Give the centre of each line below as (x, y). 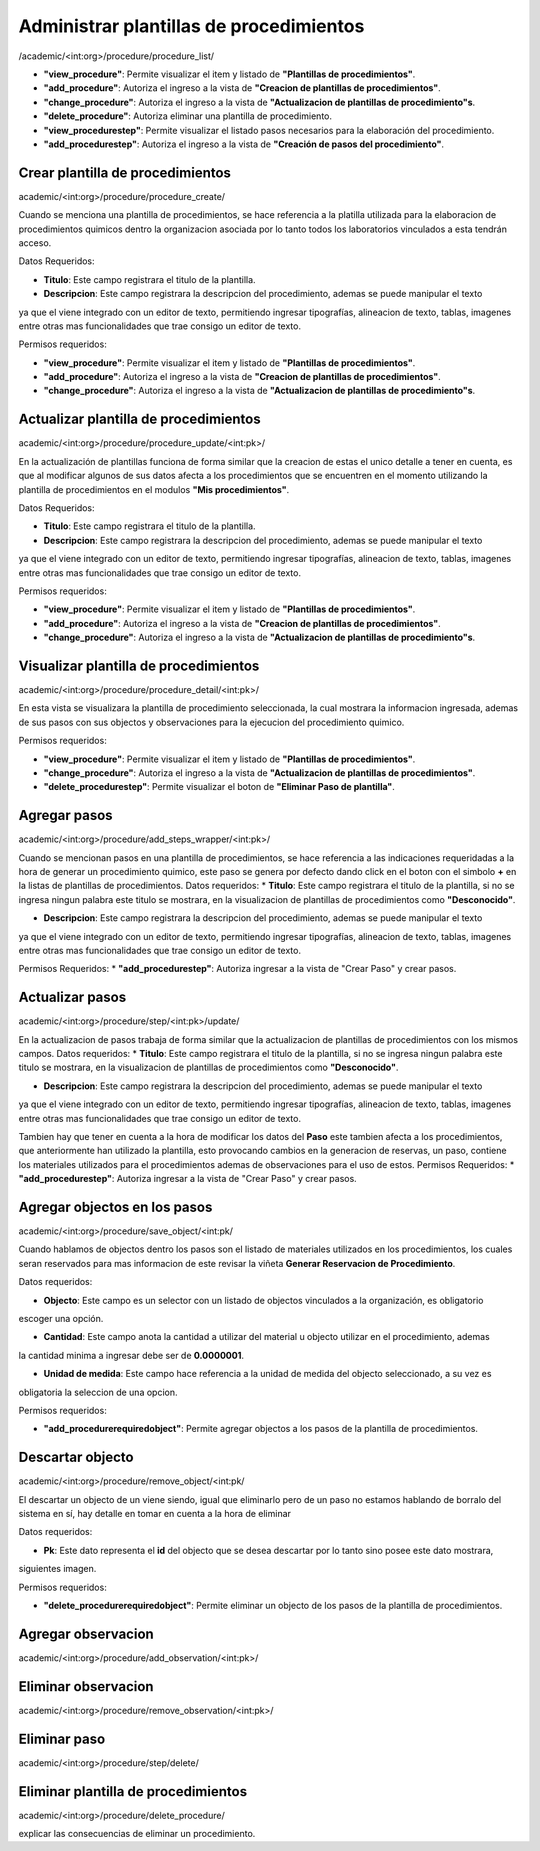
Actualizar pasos (72, 997)
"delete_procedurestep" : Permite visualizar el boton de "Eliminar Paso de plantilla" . (219, 787)
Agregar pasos (66, 815)
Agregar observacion (86, 1633)
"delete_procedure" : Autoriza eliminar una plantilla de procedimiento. (188, 116)
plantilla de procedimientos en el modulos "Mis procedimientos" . (154, 489)
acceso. (35, 242)
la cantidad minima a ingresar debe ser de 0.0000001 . (131, 1355)
